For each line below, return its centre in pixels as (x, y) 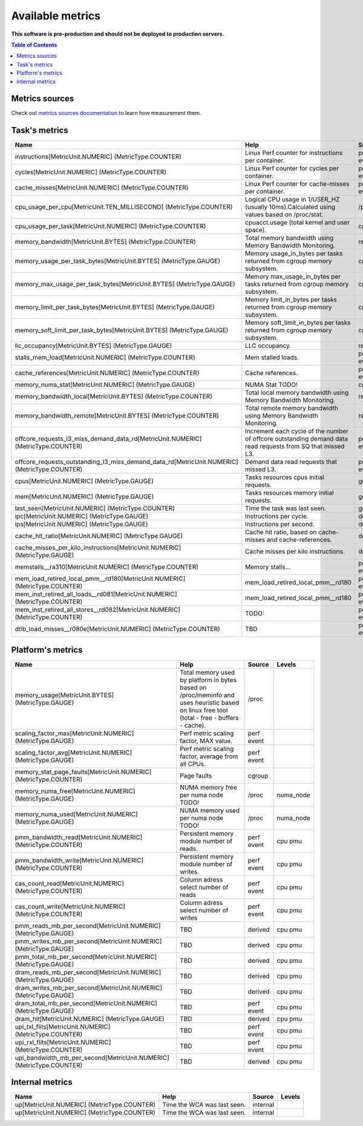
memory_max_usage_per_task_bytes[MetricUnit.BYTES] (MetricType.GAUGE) (125, 284)
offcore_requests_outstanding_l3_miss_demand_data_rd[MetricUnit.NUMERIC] (126, 462)
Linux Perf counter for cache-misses (297, 184)
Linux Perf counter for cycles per (292, 168)
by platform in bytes (208, 679)
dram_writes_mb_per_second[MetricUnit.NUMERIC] (89, 987)
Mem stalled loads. (272, 358)
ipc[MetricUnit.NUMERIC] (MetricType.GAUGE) (82, 516)
